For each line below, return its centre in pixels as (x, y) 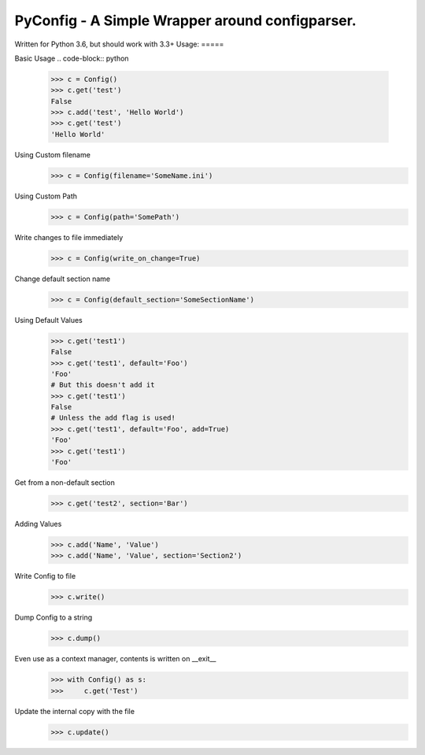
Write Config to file (45, 576)
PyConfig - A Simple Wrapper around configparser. (186, 20)
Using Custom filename (52, 154)
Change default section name (62, 279)
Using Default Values (48, 320)
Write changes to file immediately (69, 237)
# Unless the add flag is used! (113, 418)
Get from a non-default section (65, 483)
